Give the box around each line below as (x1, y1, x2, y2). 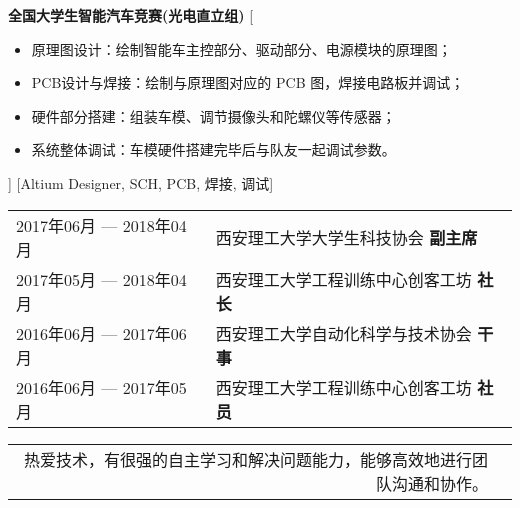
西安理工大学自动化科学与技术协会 (215, 321, 472, 345)
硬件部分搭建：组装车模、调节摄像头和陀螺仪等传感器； (31, 105, 396, 126)
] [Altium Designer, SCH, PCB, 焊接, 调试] (8, 172, 274, 193)
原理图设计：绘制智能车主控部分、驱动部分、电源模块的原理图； (31, 38, 452, 59)
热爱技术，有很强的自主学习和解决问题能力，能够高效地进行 (23, 447, 472, 471)
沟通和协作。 (391, 471, 488, 495)
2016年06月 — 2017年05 (16, 375, 187, 399)
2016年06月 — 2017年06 (16, 321, 187, 345)
